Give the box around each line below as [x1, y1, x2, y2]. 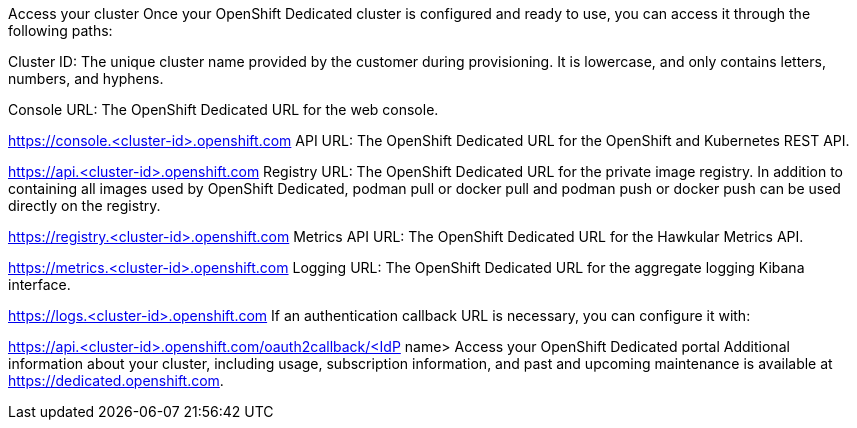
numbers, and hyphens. [8, 70, 164, 87]
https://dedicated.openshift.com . [8, 372, 224, 389]
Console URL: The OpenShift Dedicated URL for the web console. [8, 101, 439, 118]
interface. [8, 276, 71, 293]
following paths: [8, 22, 113, 39]
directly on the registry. [8, 197, 161, 214]
